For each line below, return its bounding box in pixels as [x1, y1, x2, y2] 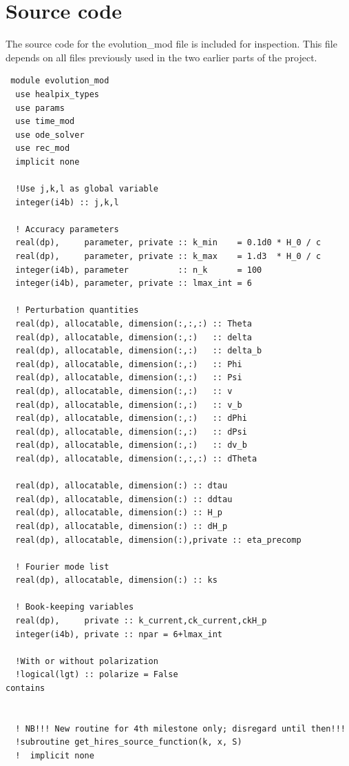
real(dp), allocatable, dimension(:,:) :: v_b [15, 400, 242, 410]
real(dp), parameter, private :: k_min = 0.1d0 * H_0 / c [15, 238, 321, 248]
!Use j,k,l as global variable [15, 184, 158, 194]
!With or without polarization [15, 656, 158, 666]
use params [15, 103, 65, 113]
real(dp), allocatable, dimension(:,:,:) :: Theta [15, 319, 252, 329]
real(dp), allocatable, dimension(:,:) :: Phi [15, 359, 242, 369]
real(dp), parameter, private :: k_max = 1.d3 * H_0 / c [15, 251, 321, 262]
